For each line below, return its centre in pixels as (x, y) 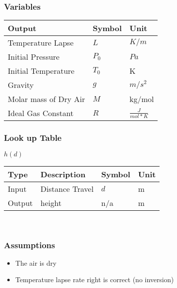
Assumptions (30, 245)
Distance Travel (67, 189)
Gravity (21, 85)
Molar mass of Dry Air (47, 99)
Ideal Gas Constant (41, 113)
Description (63, 174)
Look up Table (33, 138)
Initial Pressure (34, 57)
